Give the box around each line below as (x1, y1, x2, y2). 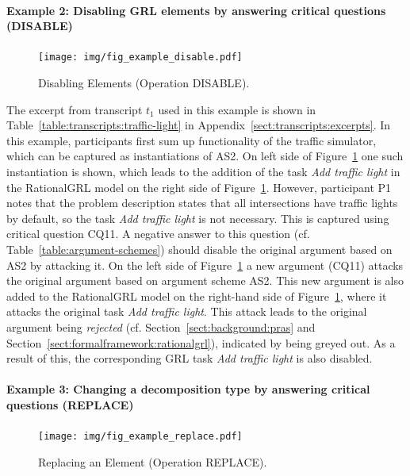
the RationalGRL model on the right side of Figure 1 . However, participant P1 (6, 178, 392, 195)
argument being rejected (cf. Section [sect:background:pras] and (6, 318, 316, 335)
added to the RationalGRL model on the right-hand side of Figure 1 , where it (6, 287, 387, 304)
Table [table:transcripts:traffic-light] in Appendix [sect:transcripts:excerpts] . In (6, 117, 391, 133)
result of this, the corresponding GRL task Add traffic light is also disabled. (6, 350, 373, 367)
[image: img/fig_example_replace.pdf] (38, 431, 243, 443)
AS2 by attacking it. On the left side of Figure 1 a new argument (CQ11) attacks (6, 256, 404, 273)
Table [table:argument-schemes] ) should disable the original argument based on (6, 240, 393, 257)
